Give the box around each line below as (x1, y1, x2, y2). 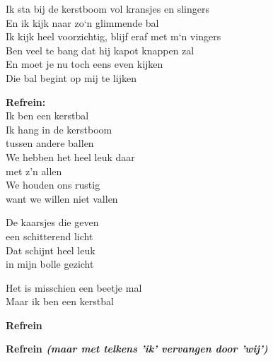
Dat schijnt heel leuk (6, 242, 95, 257)
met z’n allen (6, 163, 62, 178)
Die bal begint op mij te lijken (6, 70, 136, 85)
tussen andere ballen (6, 136, 94, 150)
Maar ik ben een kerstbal (6, 294, 114, 309)
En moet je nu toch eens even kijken (6, 57, 163, 71)
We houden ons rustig (6, 177, 100, 192)
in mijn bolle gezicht (6, 256, 94, 271)
